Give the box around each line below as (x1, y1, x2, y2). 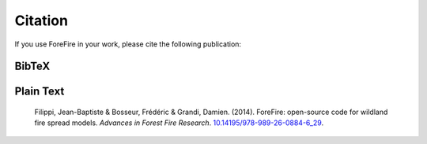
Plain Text (14, 85, 65, 98)
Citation (14, 12, 69, 29)
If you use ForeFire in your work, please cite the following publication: (14, 39, 241, 49)
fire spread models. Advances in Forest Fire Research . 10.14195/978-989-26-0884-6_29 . (34, 118, 324, 127)
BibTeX (14, 60, 51, 73)
